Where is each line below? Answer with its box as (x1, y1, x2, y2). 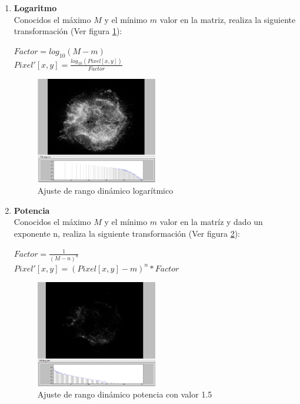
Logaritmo (14, 2, 57, 14)
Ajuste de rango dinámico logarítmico (37, 184, 174, 197)
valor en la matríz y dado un (159, 216, 263, 228)
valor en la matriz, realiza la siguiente (159, 13, 296, 25)
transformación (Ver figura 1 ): (14, 25, 122, 37)
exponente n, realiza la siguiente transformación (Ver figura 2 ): (14, 227, 241, 240)
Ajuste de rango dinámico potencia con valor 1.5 (37, 388, 212, 400)
